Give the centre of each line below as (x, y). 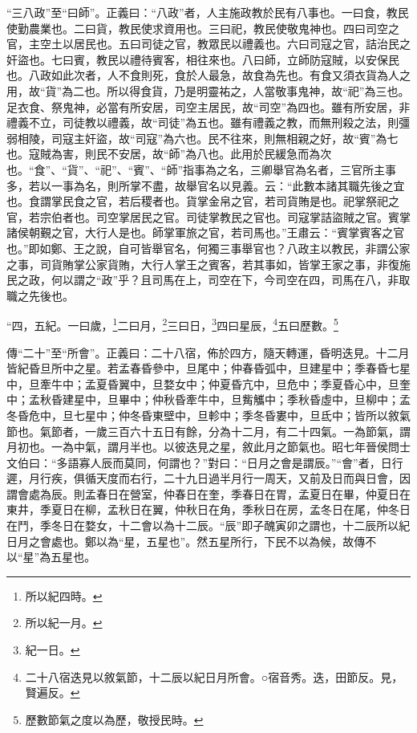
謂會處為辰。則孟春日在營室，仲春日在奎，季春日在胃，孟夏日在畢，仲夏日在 (208, 493)
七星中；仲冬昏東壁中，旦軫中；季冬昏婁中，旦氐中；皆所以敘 (236, 415)
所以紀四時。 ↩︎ (64, 595)
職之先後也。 (40, 295)
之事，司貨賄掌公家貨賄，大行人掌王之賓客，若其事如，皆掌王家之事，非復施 (208, 264)
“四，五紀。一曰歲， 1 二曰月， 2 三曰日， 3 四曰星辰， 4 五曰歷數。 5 (172, 324)
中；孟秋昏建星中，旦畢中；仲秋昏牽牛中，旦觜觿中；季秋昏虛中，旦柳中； (203, 399)
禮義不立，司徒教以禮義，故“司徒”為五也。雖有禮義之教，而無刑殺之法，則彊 (208, 122)
